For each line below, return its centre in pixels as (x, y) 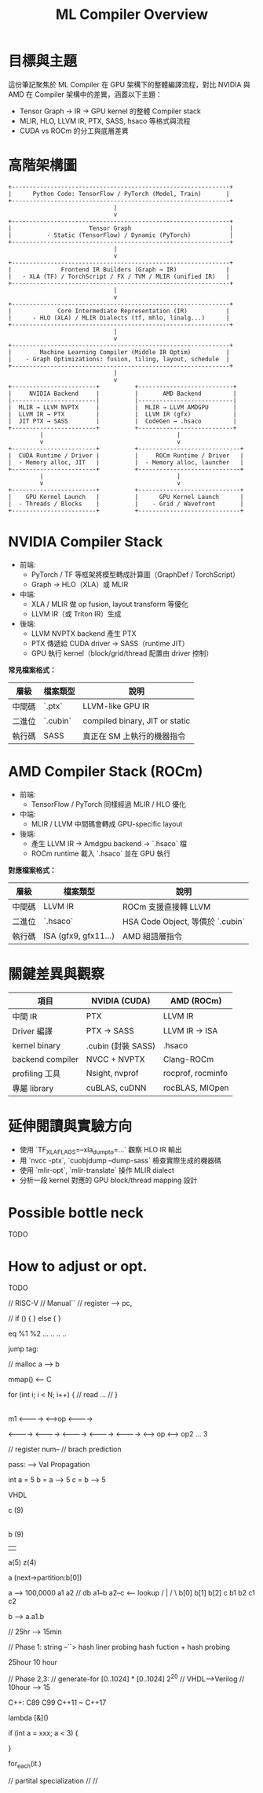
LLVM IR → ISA (191, 1030)
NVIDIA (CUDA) (121, 1000)
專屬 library (33, 1088)
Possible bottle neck (76, 1213)
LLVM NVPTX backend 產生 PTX (84, 633)
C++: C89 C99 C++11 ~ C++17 (57, 1702)
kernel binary (37, 1045)
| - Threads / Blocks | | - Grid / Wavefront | (126, 504)
